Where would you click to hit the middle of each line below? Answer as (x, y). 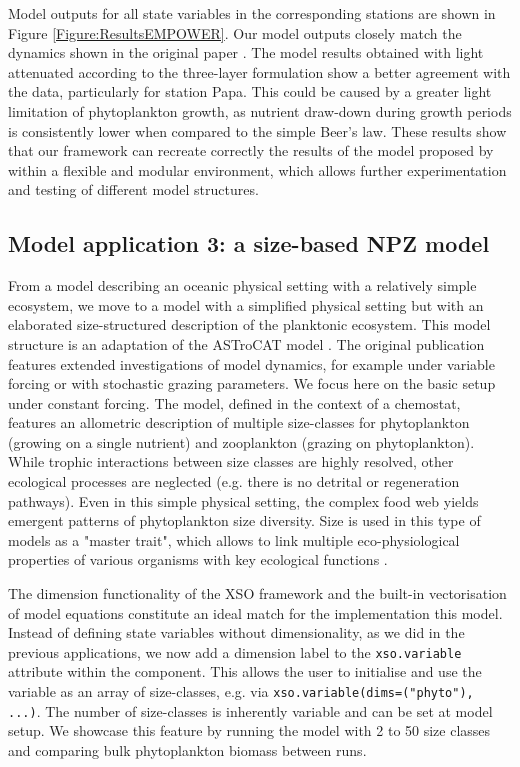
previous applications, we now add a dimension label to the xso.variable (235, 651)
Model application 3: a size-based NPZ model (249, 243)
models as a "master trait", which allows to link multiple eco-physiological (234, 539)
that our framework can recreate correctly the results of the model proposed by (251, 150)
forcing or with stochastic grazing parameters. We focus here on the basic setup (252, 383)
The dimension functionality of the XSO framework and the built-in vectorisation (257, 593)
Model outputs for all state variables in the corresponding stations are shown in (252, 13)
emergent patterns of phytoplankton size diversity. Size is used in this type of (244, 520)
